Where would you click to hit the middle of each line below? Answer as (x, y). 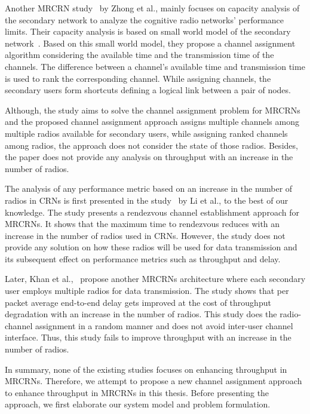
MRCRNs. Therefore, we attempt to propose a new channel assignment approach (154, 381)
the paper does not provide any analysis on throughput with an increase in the (149, 157)
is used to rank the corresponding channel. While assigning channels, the (138, 78)
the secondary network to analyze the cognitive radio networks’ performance (145, 19)
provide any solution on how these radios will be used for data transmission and (151, 247)
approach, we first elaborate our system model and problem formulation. (138, 404)
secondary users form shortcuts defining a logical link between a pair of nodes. (148, 90)
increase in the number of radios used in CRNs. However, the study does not (145, 235)
